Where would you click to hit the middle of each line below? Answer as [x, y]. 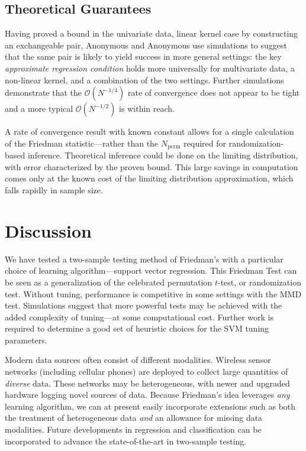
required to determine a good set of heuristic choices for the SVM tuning [137, 328]
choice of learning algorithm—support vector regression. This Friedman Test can [151, 270]
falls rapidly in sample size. [54, 190]
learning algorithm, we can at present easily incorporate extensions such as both [150, 406]
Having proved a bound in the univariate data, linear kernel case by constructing [152, 33]
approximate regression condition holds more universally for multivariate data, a [150, 68]
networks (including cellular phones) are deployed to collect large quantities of [146, 371]
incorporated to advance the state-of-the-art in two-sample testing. [126, 441]
